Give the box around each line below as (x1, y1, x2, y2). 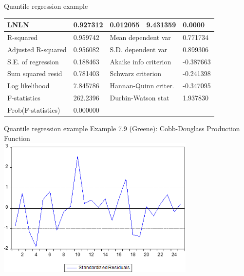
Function (4, 133, 30, 143)
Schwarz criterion (110, 68, 162, 79)
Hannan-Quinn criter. (110, 80, 174, 91)
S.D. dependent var (110, 44, 168, 54)
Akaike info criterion (110, 56, 171, 66)
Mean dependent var (110, 32, 171, 42)
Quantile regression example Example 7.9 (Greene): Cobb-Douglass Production (4, 123, 240, 134)
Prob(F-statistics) (7, 105, 60, 115)
